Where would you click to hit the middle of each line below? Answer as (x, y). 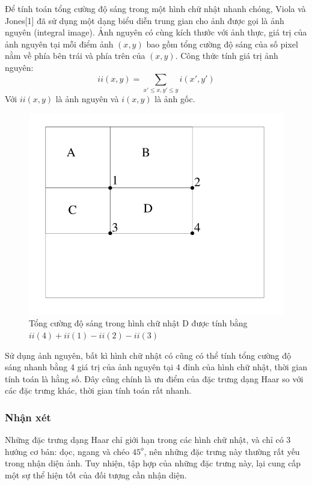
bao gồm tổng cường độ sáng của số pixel (222, 44)
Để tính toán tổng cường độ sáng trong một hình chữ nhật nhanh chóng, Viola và (155, 8)
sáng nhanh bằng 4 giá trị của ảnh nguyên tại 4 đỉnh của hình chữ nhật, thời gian (156, 367)
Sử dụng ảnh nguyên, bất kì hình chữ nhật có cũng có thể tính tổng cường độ (148, 355)
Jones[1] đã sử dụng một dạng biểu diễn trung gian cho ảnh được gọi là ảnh (145, 20)
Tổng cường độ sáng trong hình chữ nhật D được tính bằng (138, 323)
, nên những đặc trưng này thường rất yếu (222, 451)
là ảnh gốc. (175, 98)
